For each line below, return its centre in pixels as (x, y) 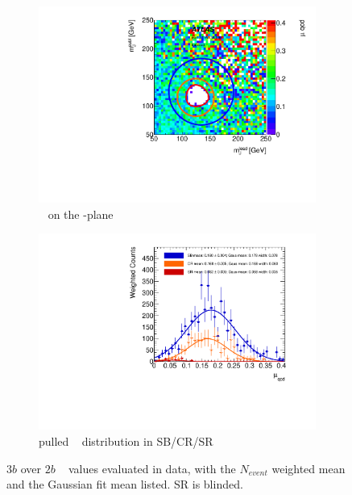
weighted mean (309, 468)
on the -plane (81, 214)
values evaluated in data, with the (152, 468)
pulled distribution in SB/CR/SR (126, 441)
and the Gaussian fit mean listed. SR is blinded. (125, 484)
